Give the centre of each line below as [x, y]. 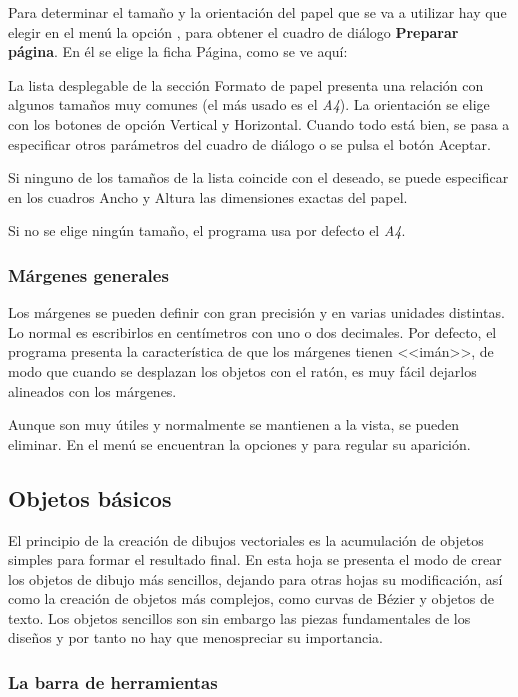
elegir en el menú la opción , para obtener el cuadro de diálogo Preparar [233, 31]
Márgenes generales [88, 274]
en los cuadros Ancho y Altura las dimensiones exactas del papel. [208, 196]
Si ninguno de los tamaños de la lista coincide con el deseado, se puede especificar [258, 177]
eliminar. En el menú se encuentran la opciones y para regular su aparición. [239, 443]
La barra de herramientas [113, 682]
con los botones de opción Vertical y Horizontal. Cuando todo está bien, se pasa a [259, 123]
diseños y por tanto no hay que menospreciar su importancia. [195, 637]
